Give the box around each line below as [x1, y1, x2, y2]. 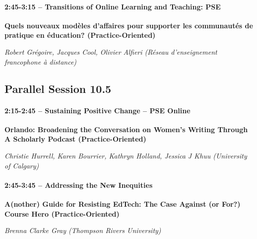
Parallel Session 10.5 [4, 80, 112, 96]
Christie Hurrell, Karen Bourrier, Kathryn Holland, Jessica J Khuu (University [4, 150, 247, 160]
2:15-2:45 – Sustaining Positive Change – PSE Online [4, 105, 191, 115]
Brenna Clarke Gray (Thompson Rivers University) [4, 225, 161, 236]
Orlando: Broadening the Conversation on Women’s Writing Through [4, 124, 248, 134]
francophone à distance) [4, 56, 77, 67]
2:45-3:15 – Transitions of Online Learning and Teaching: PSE [4, 1, 221, 11]
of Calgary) [4, 160, 39, 170]
